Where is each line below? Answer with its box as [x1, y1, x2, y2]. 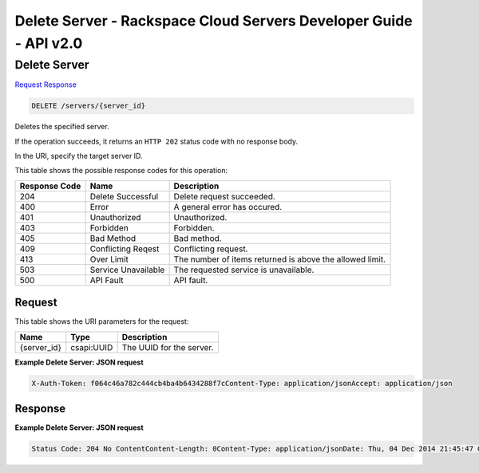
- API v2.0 [14, 34, 83, 52]
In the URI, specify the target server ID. [14, 151, 143, 160]
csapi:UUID [70, 341, 113, 353]
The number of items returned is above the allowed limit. [173, 254, 386, 265]
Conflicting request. [173, 243, 248, 254]
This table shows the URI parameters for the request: [14, 317, 189, 326]
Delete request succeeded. [173, 191, 275, 202]
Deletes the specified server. [14, 122, 109, 132]
